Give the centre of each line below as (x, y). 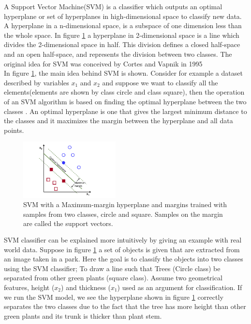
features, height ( (29, 287)
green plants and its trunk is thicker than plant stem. (83, 316)
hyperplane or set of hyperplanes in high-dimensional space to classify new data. (123, 16)
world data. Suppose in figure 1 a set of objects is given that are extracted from (122, 249)
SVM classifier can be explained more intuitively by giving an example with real (123, 240)
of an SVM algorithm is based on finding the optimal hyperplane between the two (125, 101)
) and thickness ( (86, 287)
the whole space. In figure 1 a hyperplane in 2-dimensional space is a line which (122, 35)
